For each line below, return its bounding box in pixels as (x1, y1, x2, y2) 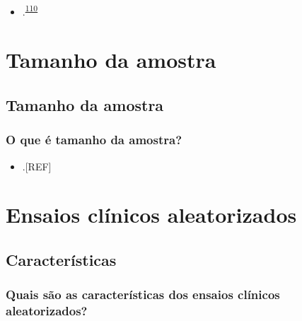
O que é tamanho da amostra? (6, 131, 182, 148)
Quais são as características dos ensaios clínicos (6, 286, 280, 303)
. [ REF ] (22, 158, 52, 173)
